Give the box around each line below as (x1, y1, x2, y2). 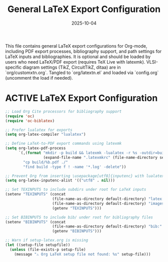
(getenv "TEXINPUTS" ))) (52, 205, 101, 211)
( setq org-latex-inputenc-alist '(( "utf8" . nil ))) (5, 178, 115, 183)
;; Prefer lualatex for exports (5, 127, 72, 132)
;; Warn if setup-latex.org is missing (5, 238, 88, 243)
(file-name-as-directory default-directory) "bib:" (52, 224, 162, 229)
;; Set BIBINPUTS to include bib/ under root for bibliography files (5, 214, 153, 220)
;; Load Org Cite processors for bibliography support (5, 109, 122, 114)
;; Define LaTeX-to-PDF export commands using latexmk (5, 141, 122, 146)
